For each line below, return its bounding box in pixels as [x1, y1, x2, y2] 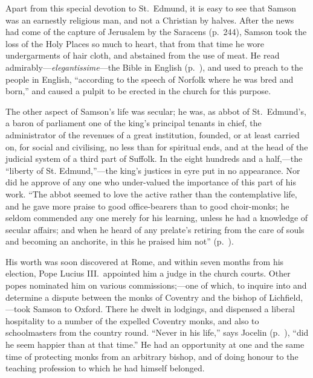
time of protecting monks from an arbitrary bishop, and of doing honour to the [5, 350, 298, 362]
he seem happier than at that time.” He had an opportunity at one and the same [5, 338, 305, 351]
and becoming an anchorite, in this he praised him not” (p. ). [5, 235, 234, 248]
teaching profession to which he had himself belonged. [5, 362, 205, 374]
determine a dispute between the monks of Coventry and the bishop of [5, 290, 266, 303]
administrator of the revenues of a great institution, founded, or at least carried [5, 128, 300, 141]
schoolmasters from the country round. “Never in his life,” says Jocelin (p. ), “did [5, 326, 309, 339]
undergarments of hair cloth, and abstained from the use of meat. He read [5, 49, 280, 62]
